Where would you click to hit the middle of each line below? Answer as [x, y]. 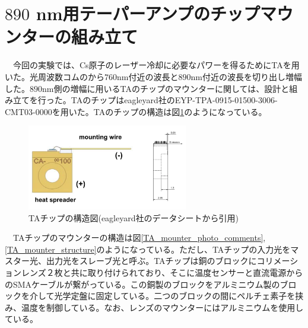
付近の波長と [153, 76]
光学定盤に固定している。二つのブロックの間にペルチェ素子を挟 [179, 296]
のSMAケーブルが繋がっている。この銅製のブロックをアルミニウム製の [142, 284]
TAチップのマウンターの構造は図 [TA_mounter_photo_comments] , [139, 238]
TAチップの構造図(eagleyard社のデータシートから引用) [134, 217]
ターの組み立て [80, 36]
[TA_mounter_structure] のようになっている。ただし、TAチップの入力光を [148, 249]
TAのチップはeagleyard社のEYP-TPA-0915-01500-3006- [174, 100]
